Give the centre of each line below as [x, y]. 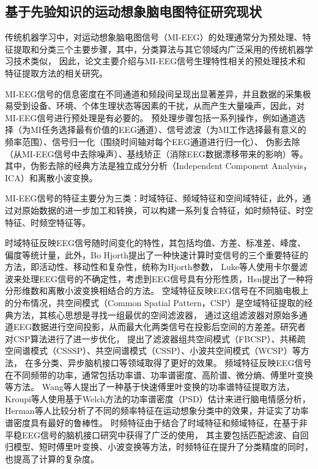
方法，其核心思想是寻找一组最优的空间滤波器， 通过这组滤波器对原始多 [156, 314]
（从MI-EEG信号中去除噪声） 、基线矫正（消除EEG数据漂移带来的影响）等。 [157, 153]
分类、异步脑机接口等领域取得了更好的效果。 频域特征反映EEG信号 [177, 363]
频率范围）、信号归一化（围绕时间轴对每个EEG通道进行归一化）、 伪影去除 [153, 141]
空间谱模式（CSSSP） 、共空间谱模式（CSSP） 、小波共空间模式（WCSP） [149, 351]
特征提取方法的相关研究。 [56, 73]
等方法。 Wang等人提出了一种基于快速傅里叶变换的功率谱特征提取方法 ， [150, 387]
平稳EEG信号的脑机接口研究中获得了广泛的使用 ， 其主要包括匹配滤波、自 [153, 434]
